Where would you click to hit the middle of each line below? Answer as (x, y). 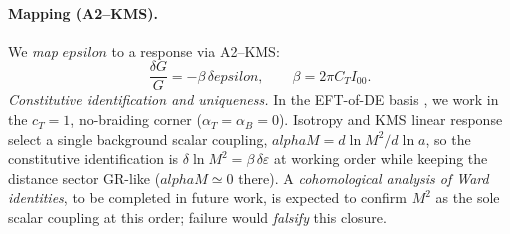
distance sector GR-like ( (84, 177)
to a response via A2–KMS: (195, 50)
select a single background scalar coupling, (138, 138)
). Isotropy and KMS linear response (390, 119)
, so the (448, 138)
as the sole (467, 197)
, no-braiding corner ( (136, 119)
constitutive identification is (93, 158)
